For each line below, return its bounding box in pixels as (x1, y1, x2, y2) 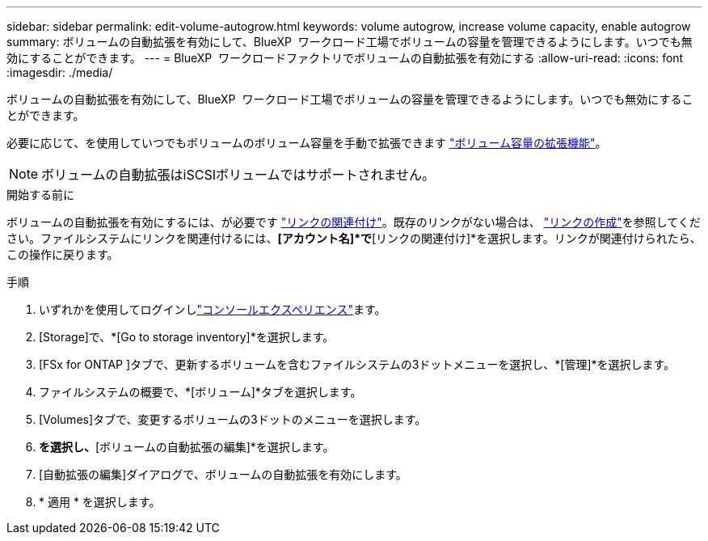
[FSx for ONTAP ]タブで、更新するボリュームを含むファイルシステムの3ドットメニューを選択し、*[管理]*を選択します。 (39, 357, 676, 371)
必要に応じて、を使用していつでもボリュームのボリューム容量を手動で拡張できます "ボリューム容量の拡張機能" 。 (6, 136, 607, 150)
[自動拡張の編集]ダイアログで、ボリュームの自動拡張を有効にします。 (39, 467, 407, 481)
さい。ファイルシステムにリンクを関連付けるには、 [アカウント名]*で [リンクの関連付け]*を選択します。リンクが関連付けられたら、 (6, 231, 702, 245)
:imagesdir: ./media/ (6, 66, 113, 79)
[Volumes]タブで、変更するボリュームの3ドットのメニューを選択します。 (39, 412, 427, 426)
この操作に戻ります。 (6, 247, 119, 261)
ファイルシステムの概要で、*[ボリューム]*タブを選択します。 (39, 385, 362, 399)
